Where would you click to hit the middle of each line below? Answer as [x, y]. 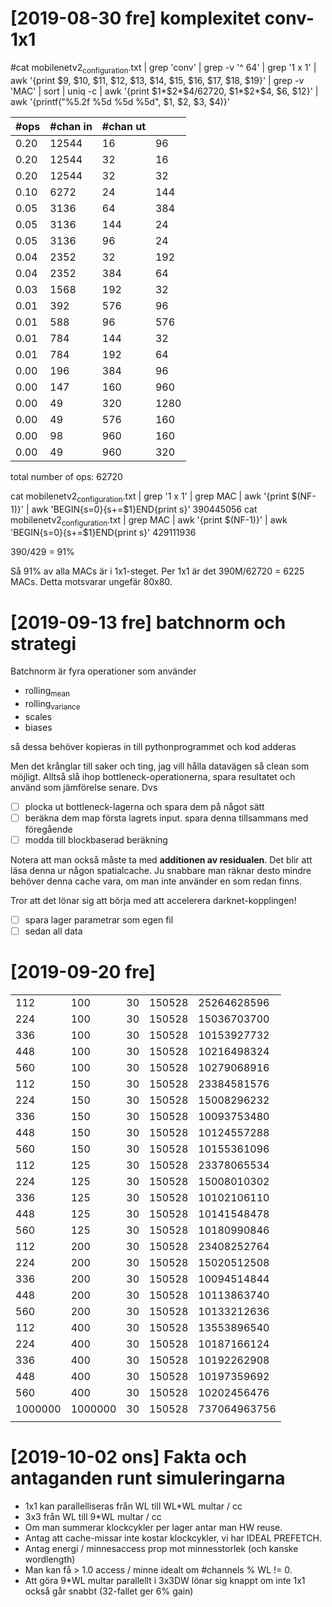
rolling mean [47, 692]
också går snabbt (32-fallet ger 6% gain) [109, 1591]
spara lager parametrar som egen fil [99, 920]
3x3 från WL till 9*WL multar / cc [93, 1517]
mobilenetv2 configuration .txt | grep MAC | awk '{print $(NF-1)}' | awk [149, 520]
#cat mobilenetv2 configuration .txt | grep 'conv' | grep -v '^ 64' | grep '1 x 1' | [163, 68]
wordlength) [50, 1559]
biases [38, 727]
